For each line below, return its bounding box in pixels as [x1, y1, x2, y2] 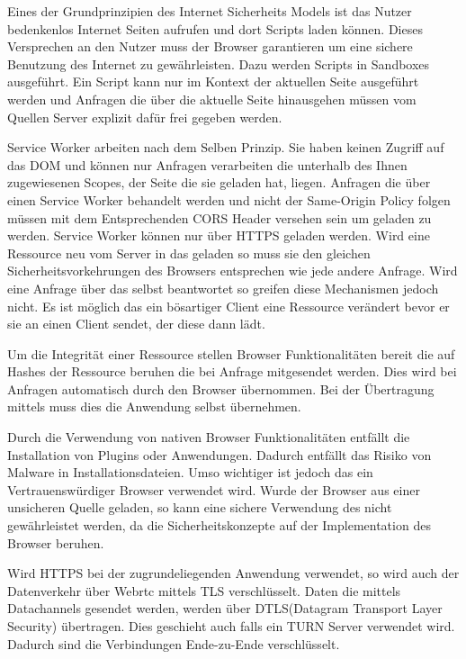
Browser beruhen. [7, 533, 104, 552]
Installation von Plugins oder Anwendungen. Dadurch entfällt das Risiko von [7, 445, 432, 464]
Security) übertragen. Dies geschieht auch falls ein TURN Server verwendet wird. [7, 617, 455, 635]
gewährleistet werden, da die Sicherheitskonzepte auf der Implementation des [7, 516, 431, 535]
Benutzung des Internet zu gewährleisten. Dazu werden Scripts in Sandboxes [7, 54, 430, 73]
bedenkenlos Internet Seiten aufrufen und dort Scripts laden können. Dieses [7, 19, 423, 38]
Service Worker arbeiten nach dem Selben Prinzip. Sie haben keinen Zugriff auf [7, 138, 444, 157]
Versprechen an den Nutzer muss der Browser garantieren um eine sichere [7, 37, 413, 56]
